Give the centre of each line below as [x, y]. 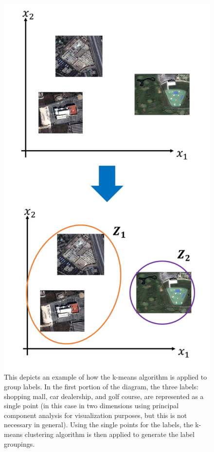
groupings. [19, 443]
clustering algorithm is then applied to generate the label [109, 434]
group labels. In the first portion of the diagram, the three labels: [101, 386]
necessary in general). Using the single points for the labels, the [98, 425]
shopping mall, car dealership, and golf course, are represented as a [104, 396]
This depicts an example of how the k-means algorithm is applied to [106, 377]
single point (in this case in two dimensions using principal [91, 406]
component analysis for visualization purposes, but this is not [96, 415]
